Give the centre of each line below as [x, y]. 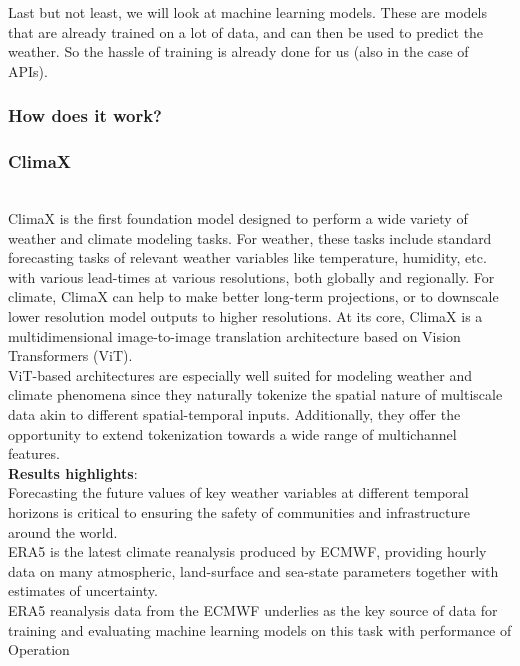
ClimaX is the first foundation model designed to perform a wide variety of [238, 218]
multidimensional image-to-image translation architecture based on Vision [234, 335]
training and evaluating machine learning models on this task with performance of [260, 629]
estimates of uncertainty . [83, 590]
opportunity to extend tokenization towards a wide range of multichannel [232, 433]
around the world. [63, 531]
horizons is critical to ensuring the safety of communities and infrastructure [239, 511]
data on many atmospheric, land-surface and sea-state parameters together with [253, 570]
